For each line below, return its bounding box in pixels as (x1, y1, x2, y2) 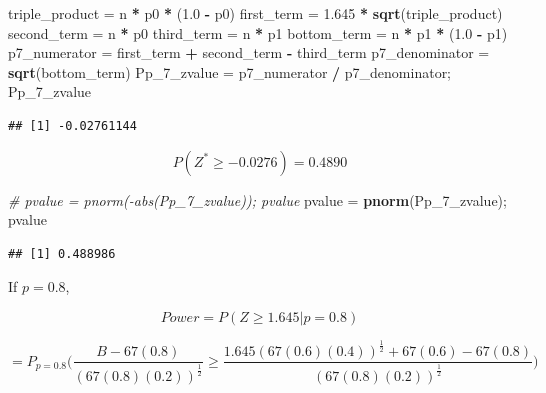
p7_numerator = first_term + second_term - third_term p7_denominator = (8, 42, 490, 63)
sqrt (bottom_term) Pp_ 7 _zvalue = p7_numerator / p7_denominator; (8, 61, 452, 82)
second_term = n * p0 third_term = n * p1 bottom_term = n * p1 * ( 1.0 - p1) (8, 22, 508, 43)
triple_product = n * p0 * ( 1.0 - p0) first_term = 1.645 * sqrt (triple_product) (8, 3, 503, 23)
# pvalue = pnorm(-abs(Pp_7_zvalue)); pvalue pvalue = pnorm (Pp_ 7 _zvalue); (8, 189, 507, 210)
